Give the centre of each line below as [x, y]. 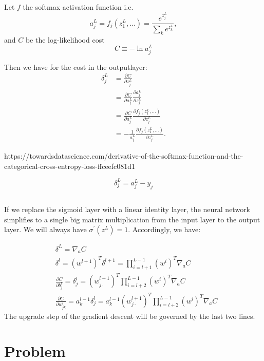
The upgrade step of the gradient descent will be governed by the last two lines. [130, 316]
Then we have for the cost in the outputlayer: [76, 66]
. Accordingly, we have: [164, 229]
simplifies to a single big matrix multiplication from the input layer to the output [132, 219]
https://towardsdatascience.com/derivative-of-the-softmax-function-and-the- [124, 156]
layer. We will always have [45, 229]
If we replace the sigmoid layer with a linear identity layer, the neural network [127, 209]
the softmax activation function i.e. [78, 7]
